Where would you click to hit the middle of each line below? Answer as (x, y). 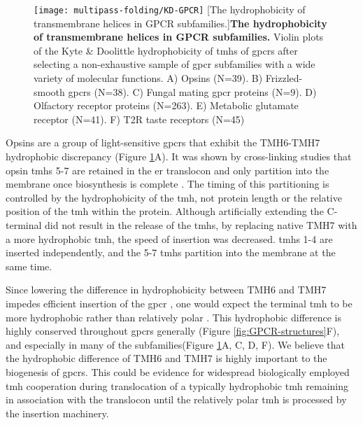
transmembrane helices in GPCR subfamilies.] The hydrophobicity (180, 23)
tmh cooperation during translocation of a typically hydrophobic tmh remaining (177, 385)
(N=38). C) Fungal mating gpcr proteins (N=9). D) (205, 91)
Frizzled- (284, 78)
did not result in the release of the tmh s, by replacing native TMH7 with (201, 224)
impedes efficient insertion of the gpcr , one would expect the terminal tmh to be (179, 303)
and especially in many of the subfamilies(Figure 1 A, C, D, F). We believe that (176, 344)
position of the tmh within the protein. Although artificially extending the (165, 211)
